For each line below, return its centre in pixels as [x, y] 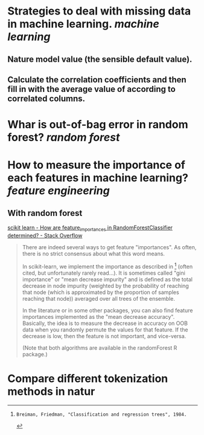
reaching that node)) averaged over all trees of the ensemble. [98, 298]
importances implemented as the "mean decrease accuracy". [98, 316]
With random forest [45, 213]
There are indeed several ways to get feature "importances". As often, [109, 247]
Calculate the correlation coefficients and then [97, 80]
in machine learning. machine [84, 24]
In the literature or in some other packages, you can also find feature [107, 310]
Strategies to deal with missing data [99, 11]
